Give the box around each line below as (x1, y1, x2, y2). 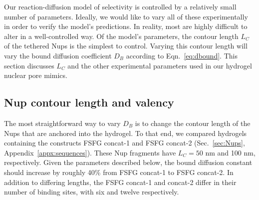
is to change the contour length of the (135, 117, 251, 128)
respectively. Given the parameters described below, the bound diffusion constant (4, 157, 253, 167)
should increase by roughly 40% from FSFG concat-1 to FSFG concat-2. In (4, 166, 234, 177)
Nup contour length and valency (4, 94, 174, 110)
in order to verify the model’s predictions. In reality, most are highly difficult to (4, 21, 248, 31)
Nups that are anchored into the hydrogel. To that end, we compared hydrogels (4, 127, 247, 138)
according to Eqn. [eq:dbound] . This (126, 50, 238, 60)
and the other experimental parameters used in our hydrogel (67, 60, 252, 70)
